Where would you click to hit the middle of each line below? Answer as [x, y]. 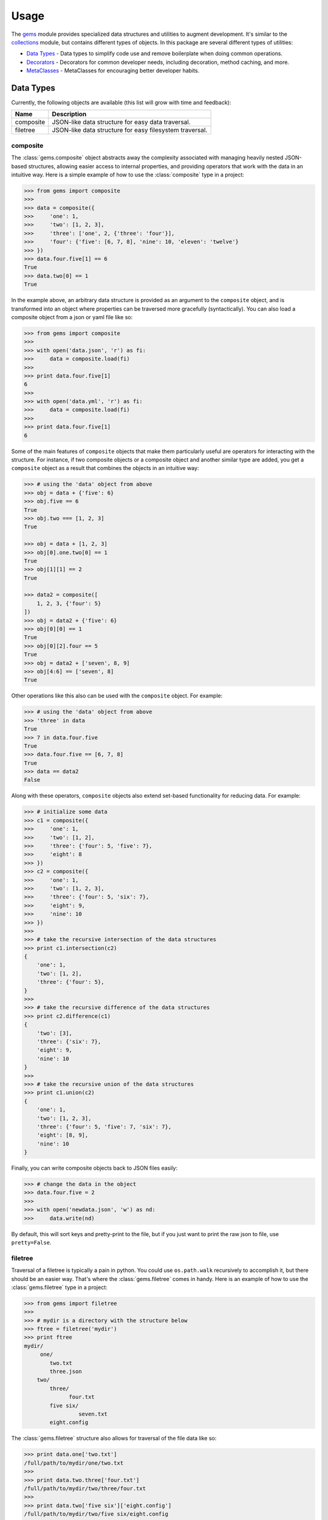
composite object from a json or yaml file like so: [72, 317]
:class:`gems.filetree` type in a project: [59, 1287]
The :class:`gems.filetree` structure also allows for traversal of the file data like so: [114, 1439]
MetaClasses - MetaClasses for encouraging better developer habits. [113, 71]
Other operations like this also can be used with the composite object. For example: [117, 696]
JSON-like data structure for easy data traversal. [121, 122]
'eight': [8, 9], [63, 1135]
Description [69, 114]
